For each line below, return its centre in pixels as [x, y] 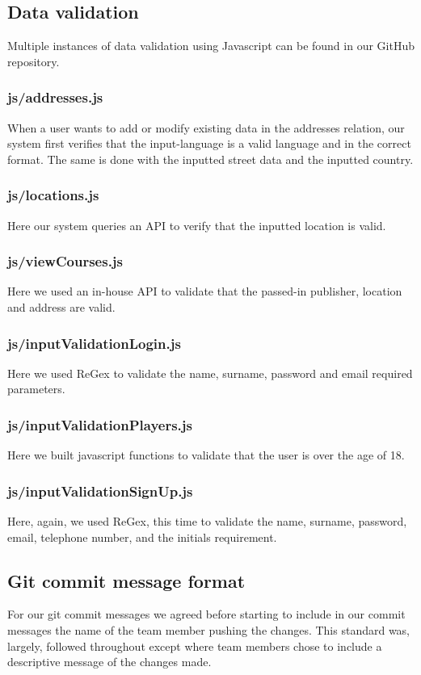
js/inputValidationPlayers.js [100, 424]
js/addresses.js [55, 97]
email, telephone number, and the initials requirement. [142, 537]
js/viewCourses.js [65, 261]
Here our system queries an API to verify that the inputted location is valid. [197, 225]
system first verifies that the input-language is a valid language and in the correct [209, 143]
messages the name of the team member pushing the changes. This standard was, [209, 630]
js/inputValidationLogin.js [94, 343]
